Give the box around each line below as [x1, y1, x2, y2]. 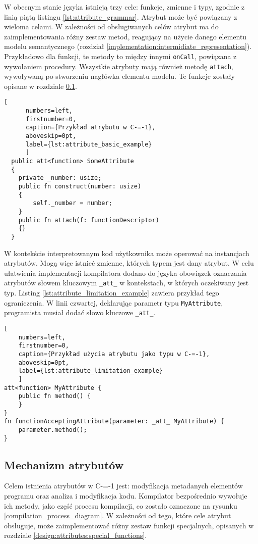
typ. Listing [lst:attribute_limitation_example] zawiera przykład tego [4, 287, 219, 298]
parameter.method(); [18, 426, 87, 433]
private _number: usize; [18, 174, 102, 182]
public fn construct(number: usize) [18, 183, 142, 190]
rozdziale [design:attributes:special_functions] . [4, 530, 147, 540]
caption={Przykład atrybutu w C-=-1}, [25, 124, 156, 131]
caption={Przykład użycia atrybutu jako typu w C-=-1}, [18, 350, 210, 358]
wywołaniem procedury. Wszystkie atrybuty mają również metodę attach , [4, 61, 233, 71]
